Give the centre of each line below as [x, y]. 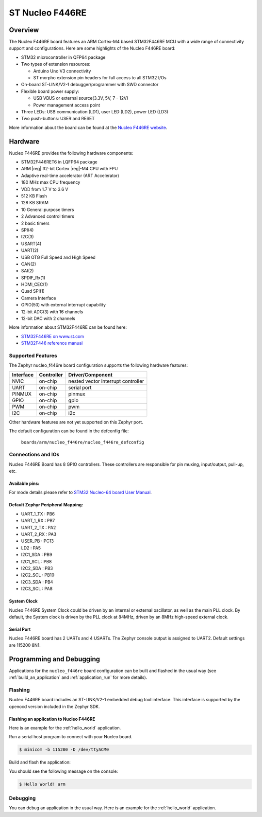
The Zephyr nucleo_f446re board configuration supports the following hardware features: [98, 365]
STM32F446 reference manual [52, 343]
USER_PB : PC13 [38, 541]
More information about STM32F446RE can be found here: [68, 327]
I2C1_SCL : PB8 [36, 561]
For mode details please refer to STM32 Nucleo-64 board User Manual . [81, 492]
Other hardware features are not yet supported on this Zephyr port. [76, 422]
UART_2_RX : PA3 [39, 534]
